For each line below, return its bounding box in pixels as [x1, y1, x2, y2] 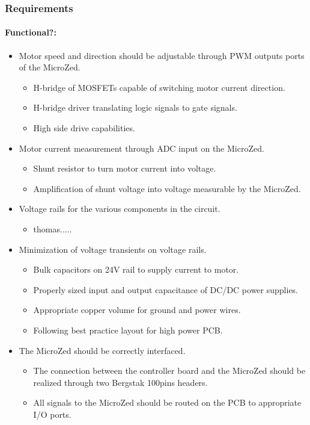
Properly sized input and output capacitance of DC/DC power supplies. [33, 283, 299, 296]
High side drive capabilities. [33, 122, 135, 134]
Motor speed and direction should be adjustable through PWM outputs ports [19, 49, 305, 61]
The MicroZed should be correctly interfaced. [19, 344, 186, 356]
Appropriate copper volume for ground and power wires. [33, 303, 241, 316]
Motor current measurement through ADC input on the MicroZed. [19, 141, 264, 154]
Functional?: [5, 26, 56, 39]
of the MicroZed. [19, 61, 81, 73]
